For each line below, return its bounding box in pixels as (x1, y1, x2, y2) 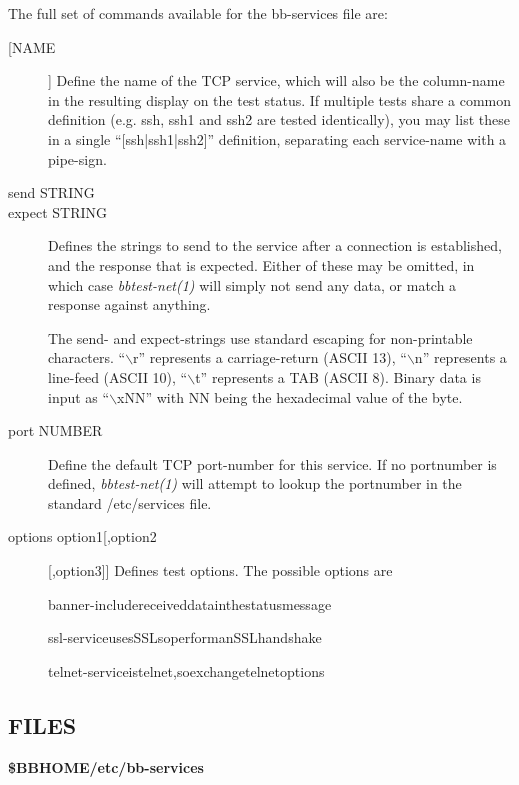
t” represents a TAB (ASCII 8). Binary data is (195, 366, 481, 387)
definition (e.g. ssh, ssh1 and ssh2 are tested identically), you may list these (48, 109, 510, 130)
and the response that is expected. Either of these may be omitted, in (48, 254, 475, 275)
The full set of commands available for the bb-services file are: (8, 3, 388, 23)
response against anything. (48, 294, 211, 315)
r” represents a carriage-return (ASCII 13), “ (133, 347, 407, 368)
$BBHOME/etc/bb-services (8, 756, 204, 777)
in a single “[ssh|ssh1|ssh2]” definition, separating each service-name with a (48, 128, 507, 149)
